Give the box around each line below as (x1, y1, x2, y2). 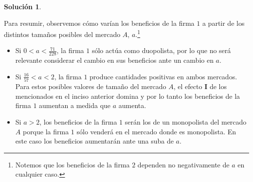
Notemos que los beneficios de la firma (15, 159, 130, 169)
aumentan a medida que (39, 100, 111, 110)
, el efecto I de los (173, 81, 227, 91)
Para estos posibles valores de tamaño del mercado (15, 81, 166, 91)
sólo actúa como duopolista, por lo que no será (91, 45, 231, 55)
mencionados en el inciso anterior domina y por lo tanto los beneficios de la (15, 91, 240, 101)
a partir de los (202, 18, 245, 28)
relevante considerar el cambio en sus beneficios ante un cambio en (15, 55, 214, 65)
